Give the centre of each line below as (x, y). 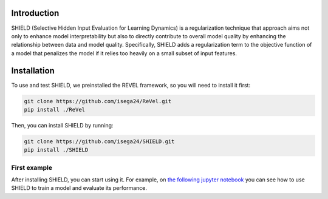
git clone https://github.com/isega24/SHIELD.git (99, 141)
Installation (33, 71)
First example (32, 167)
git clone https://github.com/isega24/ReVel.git (98, 101)
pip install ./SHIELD (56, 150)
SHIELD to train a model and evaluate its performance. (79, 188)
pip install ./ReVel (54, 110)
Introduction (35, 13)
